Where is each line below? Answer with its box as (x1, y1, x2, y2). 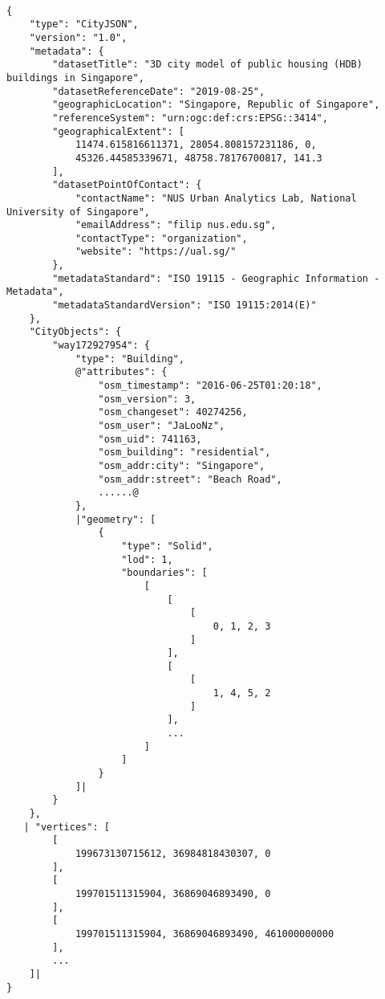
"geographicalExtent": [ (52, 125, 184, 137)
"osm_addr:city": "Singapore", (98, 459, 265, 471)
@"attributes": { (75, 366, 168, 378)
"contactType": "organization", (75, 232, 248, 244)
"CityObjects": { (29, 326, 122, 338)
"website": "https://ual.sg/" (75, 246, 237, 258)
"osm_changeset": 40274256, (98, 406, 248, 418)
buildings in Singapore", (6, 71, 144, 84)
